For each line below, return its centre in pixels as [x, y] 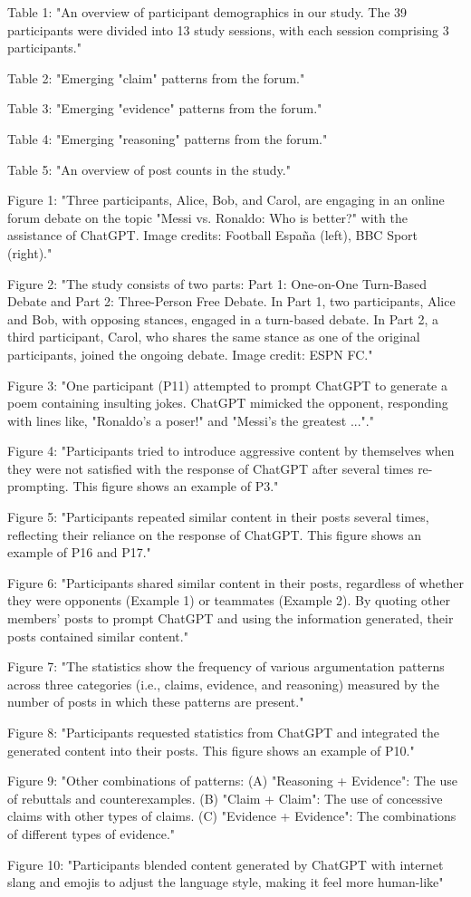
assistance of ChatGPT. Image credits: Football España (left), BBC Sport [213, 235]
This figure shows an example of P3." [176, 486]
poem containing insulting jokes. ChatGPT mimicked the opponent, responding [228, 403]
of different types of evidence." [91, 833]
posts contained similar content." [98, 636]
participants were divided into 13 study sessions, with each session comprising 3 [228, 29]
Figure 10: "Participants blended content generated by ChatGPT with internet [226, 864]
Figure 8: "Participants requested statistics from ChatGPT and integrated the [224, 732]
